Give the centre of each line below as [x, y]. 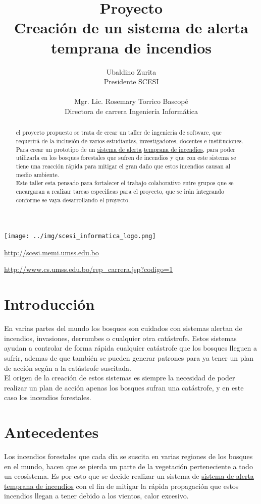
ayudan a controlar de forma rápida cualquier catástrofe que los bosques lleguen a [131, 348]
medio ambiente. [38, 174]
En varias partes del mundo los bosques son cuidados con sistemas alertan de [123, 328]
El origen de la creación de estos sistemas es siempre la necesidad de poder [120, 378]
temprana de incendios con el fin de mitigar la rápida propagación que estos [121, 486]
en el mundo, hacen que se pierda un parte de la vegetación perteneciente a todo [128, 466]
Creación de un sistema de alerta [131, 27]
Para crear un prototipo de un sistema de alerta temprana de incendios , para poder [125, 149]
